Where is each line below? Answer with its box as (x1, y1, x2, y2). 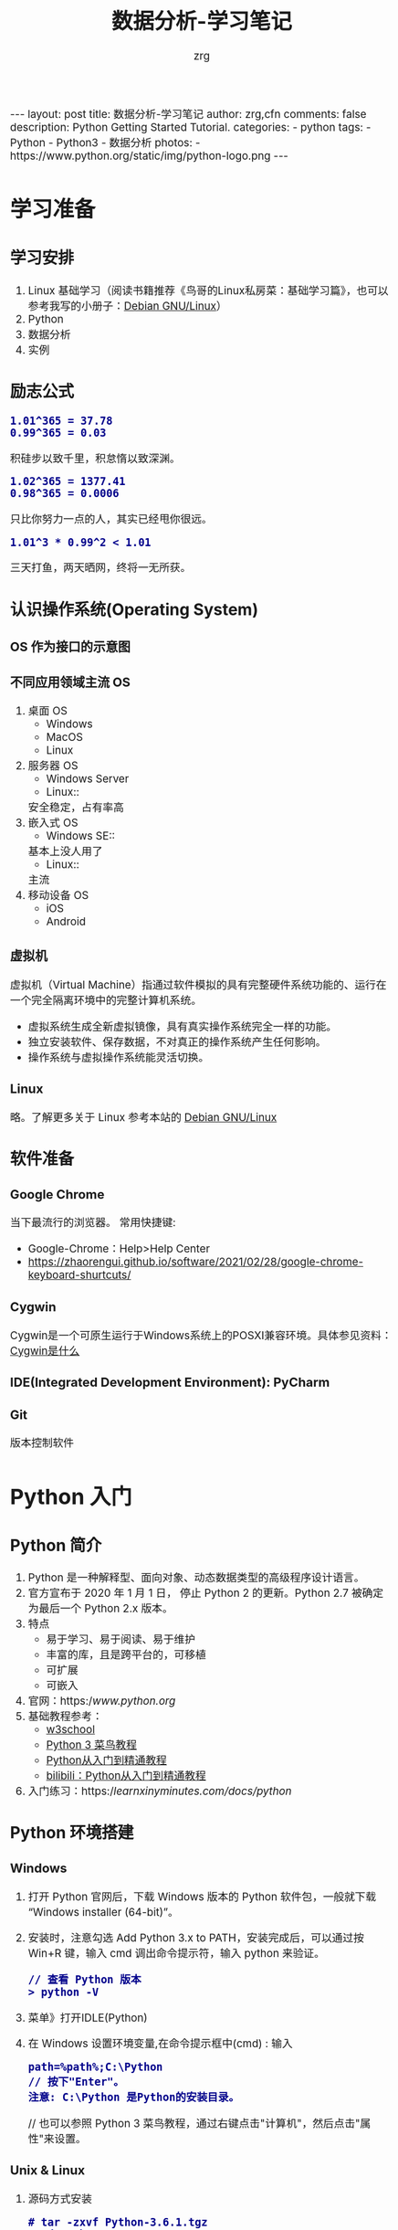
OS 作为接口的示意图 (10, 639, 131, 655)
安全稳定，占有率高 (27, 800, 124, 815)
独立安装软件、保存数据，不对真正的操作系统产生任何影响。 (27, 1034, 327, 1049)
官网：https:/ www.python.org (27, 1694, 176, 1708)
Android (46, 914, 87, 929)
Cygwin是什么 (10, 1344, 80, 1358)
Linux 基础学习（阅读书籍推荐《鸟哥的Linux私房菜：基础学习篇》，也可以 (27, 283, 389, 298)
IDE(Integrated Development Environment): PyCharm (10, 1374, 330, 1390)
